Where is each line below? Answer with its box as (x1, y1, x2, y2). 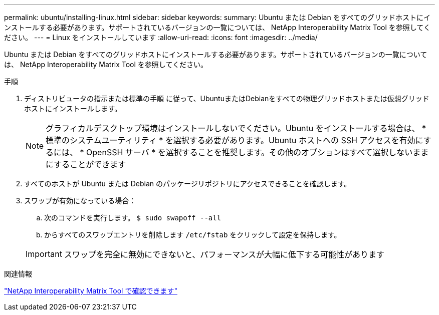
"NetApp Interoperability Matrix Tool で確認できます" (4, 286, 177, 295)
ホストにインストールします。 (24, 104, 122, 113)
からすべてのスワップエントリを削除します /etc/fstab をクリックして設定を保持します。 (44, 230, 341, 239)
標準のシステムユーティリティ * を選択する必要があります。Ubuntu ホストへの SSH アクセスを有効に (46, 135, 423, 145)
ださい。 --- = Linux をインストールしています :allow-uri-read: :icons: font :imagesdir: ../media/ (4, 33, 318, 42)
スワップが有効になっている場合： (24, 196, 136, 205)
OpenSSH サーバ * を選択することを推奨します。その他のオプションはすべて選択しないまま (86, 147, 429, 157)
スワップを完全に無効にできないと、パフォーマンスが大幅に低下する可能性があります (64, 249, 385, 259)
